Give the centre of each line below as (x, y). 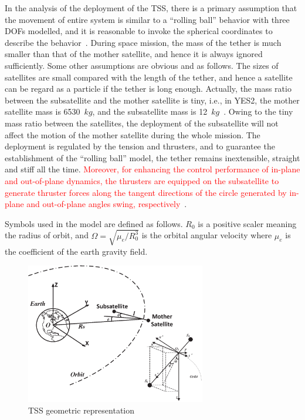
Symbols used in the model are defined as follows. (94, 223)
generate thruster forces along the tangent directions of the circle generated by (146, 192)
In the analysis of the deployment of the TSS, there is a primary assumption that (151, 8)
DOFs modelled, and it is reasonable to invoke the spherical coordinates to (139, 31)
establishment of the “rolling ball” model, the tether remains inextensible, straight (152, 157)
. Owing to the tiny (258, 111)
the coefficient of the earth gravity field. (76, 251)
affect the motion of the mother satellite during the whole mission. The (133, 134)
